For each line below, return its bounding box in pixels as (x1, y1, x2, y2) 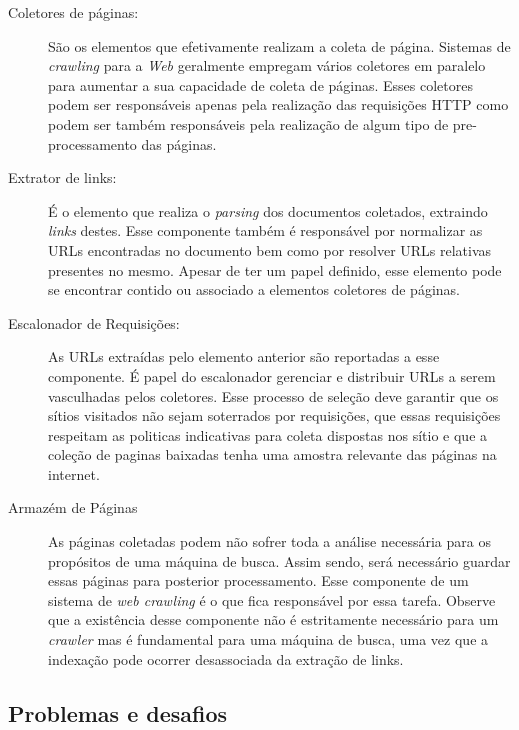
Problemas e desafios (8, 697, 228, 728)
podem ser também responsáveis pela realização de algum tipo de (48, 113, 449, 134)
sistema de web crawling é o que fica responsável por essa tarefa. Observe (48, 589, 496, 610)
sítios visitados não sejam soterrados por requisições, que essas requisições (48, 405, 501, 426)
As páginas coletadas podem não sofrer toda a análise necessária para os (48, 531, 491, 552)
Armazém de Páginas (8, 497, 138, 518)
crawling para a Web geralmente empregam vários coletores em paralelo (48, 55, 486, 76)
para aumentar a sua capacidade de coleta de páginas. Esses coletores (48, 74, 473, 95)
